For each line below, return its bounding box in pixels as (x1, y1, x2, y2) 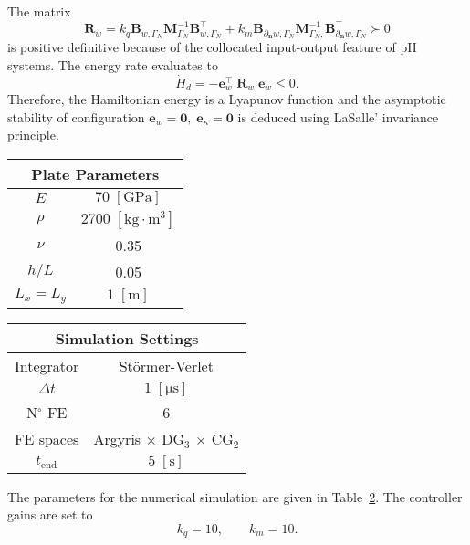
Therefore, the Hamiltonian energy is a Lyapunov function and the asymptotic (7, 89, 446, 109)
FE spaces (15, 427, 79, 449)
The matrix (7, 2, 71, 20)
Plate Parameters (31, 162, 160, 184)
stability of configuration (7, 107, 145, 126)
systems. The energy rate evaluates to (7, 55, 218, 74)
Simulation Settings (55, 327, 199, 349)
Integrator (15, 354, 79, 376)
